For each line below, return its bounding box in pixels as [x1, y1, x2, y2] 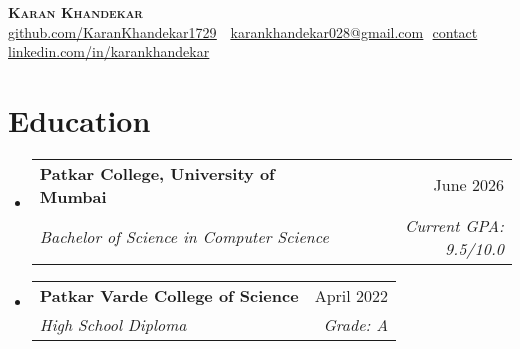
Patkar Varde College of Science [39, 283, 299, 307]
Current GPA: [405, 213, 504, 237]
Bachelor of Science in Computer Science [39, 225, 329, 249]
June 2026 [433, 173, 504, 197]
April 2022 [314, 283, 389, 307]
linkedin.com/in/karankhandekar [8, 41, 210, 62]
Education [8, 99, 151, 140]
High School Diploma [39, 312, 187, 336]
